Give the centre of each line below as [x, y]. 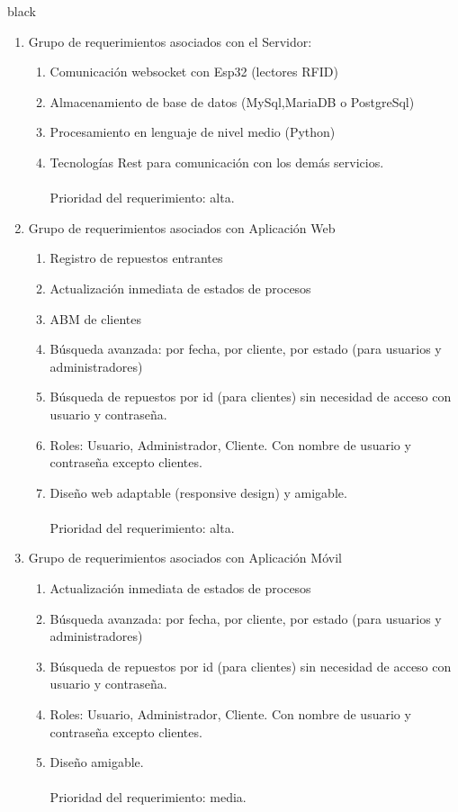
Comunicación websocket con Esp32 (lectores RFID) [194, 72]
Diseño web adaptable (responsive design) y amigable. [198, 492]
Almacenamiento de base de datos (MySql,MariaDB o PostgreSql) [232, 101]
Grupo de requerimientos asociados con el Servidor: [170, 41]
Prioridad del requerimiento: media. [148, 797]
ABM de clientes [95, 318]
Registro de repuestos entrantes [136, 258]
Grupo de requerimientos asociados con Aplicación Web [182, 227]
